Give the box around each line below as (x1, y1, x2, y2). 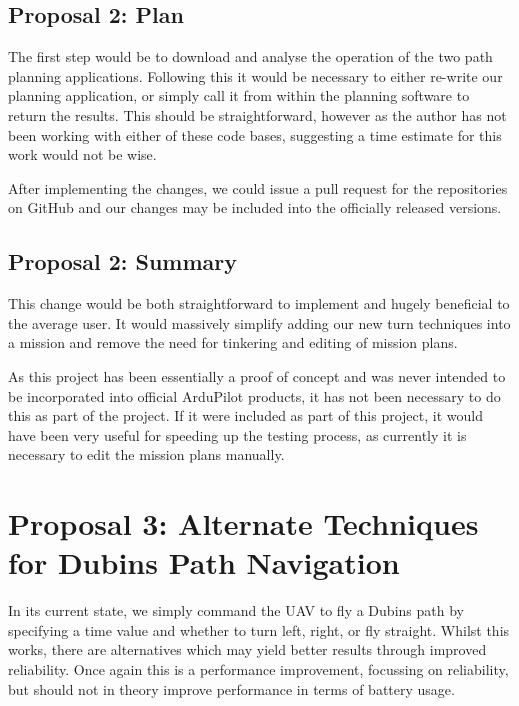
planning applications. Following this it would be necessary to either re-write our (8, 65, 503, 86)
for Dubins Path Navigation (8, 542, 400, 583)
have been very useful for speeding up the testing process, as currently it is (8, 424, 467, 445)
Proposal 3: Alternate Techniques (8, 503, 479, 544)
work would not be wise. (8, 144, 157, 165)
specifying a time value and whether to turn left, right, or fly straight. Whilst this (8, 619, 510, 640)
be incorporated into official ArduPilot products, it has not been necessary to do (8, 385, 501, 406)
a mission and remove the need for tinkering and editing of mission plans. (8, 332, 458, 353)
